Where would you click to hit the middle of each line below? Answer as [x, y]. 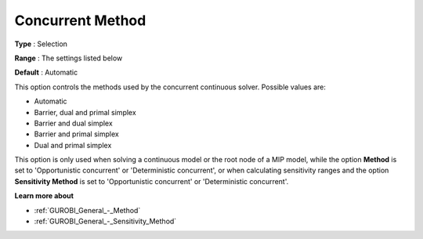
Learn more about [44, 196]
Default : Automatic [46, 72]
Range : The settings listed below [69, 58]
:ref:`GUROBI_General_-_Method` [87, 210]
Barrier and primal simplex [76, 134]
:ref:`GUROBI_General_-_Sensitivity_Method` [105, 221]
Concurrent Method [80, 20]
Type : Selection [41, 44]
